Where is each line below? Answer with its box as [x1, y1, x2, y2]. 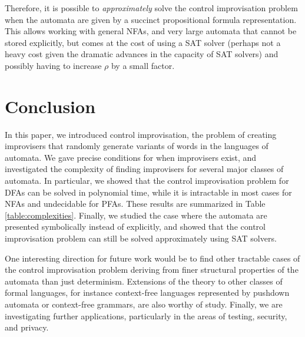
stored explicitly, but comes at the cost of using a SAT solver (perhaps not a [5, 36, 281, 48]
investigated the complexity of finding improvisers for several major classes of [5, 163, 284, 175]
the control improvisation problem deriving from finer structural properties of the [5, 263, 299, 276]
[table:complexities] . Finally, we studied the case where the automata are [5, 209, 267, 221]
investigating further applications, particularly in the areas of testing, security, [5, 309, 287, 322]
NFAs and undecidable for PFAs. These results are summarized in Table [5, 197, 266, 210]
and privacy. [5, 321, 49, 333]
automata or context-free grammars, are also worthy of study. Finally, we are [5, 298, 283, 310]
